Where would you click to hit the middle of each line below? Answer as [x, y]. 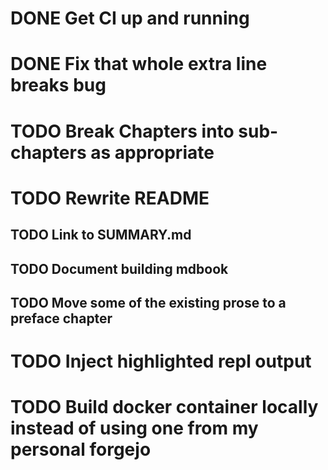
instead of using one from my [134, 428]
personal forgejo [81, 449]
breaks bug [58, 85]
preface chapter [61, 318]
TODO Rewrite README [110, 198]
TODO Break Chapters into [122, 131]
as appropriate [152, 152]
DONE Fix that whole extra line [139, 64]
